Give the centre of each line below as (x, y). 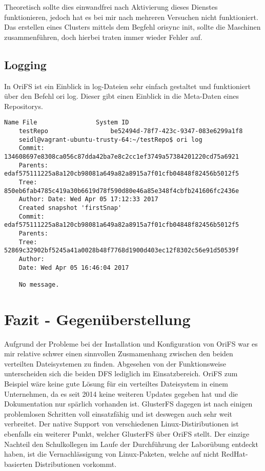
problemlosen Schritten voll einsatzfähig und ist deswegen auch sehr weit (118, 413)
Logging (25, 64)
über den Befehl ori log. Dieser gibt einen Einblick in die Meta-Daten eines (121, 96)
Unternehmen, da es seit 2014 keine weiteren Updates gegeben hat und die (121, 393)
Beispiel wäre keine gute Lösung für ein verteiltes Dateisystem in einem (116, 383)
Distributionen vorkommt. (76, 464)
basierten (18, 464)
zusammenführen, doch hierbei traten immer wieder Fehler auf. (103, 37)
